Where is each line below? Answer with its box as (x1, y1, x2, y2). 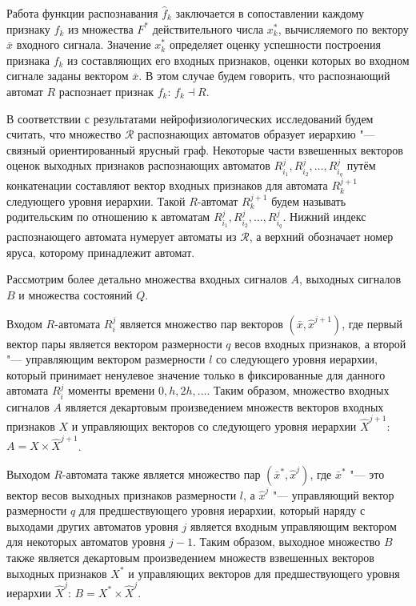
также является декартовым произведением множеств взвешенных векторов (6, 549, 374, 566)
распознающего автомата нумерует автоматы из (6, 228, 237, 245)
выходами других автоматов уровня (6, 517, 178, 534)
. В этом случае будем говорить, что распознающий (138, 67, 390, 84)
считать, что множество (6, 126, 122, 142)
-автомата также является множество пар (62, 465, 261, 482)
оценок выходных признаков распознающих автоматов (6, 157, 270, 174)
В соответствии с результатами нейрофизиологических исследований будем (6, 110, 374, 126)
